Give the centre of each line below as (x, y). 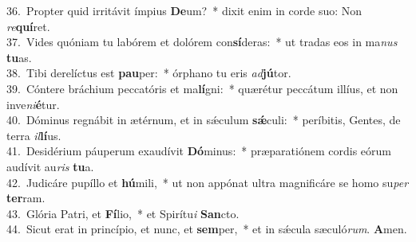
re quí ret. (28, 26)
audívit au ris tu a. (50, 166)
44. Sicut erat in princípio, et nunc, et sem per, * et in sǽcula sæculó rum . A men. (207, 229)
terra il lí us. (34, 135)
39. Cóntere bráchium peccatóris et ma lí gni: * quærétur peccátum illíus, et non (202, 88)
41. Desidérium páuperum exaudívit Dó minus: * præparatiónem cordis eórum (199, 151)
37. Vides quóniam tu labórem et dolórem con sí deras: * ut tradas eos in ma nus (202, 42)
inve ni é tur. (33, 104)
